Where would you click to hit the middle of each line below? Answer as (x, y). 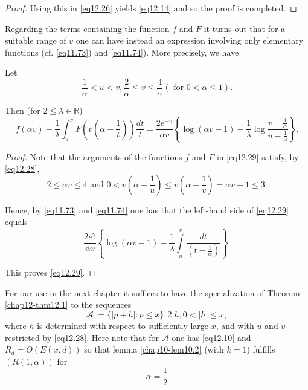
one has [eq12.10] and (211, 337)
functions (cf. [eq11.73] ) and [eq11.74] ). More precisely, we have (122, 52)
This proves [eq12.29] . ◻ (51, 272)
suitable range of (36, 40)
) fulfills (261, 349)
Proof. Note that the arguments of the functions (94, 156)
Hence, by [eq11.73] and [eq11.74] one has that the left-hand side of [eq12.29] (147, 210)
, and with (235, 326)
